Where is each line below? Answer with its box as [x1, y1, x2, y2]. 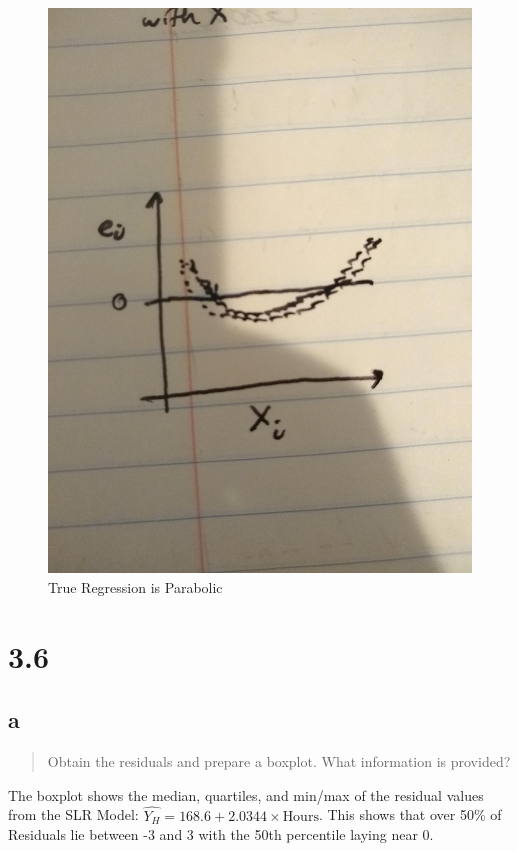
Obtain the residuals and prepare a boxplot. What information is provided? [47, 751, 511, 772]
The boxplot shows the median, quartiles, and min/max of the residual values [8, 784, 484, 805]
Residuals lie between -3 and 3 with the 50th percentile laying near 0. [8, 824, 434, 845]
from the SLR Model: [8, 804, 139, 825]
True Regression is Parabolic [48, 576, 223, 597]
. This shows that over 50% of [318, 804, 502, 825]
